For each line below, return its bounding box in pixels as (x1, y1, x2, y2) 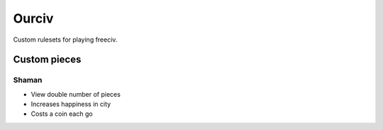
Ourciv (13, 11, 54, 26)
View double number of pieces (30, 90, 121, 98)
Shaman (13, 75, 43, 85)
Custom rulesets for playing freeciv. (13, 35, 118, 44)
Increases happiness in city (30, 100, 111, 109)
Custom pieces (13, 54, 82, 66)
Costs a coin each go (30, 110, 93, 118)
